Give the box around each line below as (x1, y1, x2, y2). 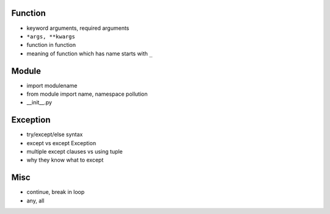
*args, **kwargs (26, 33, 76, 40)
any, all (26, 197, 45, 204)
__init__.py (26, 99, 52, 106)
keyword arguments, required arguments (26, 24, 130, 32)
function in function (26, 41, 76, 49)
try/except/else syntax (26, 131, 83, 138)
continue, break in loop (26, 188, 85, 196)
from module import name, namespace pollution (26, 90, 148, 98)
